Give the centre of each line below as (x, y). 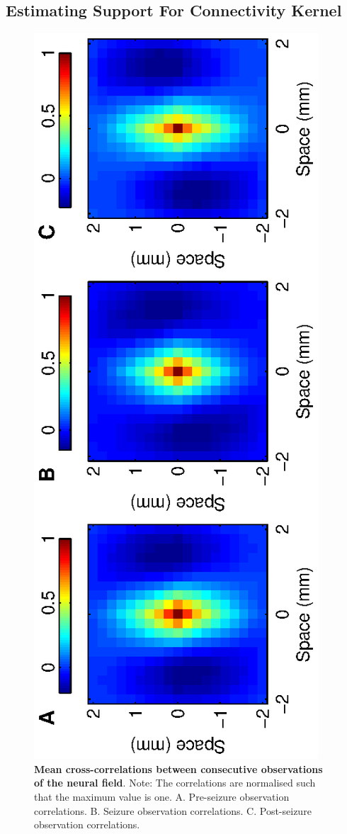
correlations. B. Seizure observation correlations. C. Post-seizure (173, 810)
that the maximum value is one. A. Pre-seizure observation (162, 796)
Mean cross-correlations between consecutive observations (178, 768)
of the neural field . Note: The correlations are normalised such (175, 783)
